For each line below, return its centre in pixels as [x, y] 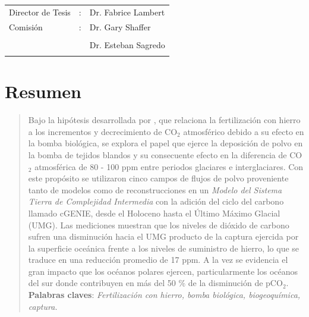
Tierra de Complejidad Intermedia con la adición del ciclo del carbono [156, 201]
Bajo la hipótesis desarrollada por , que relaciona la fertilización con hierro [164, 120]
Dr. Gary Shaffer [120, 26]
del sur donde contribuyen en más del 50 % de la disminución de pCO [155, 283]
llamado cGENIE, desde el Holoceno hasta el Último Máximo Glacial [154, 213]
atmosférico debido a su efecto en [244, 131]
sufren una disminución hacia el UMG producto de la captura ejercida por [163, 236]
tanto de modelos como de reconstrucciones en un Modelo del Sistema [155, 189]
